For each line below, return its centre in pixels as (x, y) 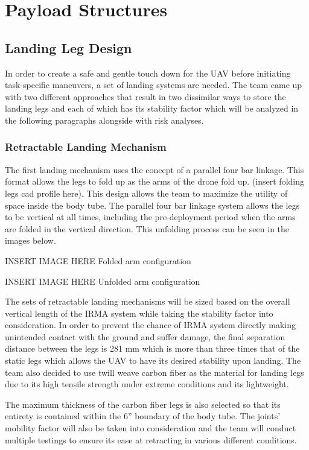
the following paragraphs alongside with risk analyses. (104, 120)
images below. (30, 240)
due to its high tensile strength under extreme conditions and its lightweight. (147, 384)
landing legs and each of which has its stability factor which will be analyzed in (152, 108)
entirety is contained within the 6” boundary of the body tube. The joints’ (143, 416)
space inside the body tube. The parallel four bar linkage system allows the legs (152, 205)
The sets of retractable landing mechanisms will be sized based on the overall (148, 301)
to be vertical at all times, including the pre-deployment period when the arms (150, 217)
